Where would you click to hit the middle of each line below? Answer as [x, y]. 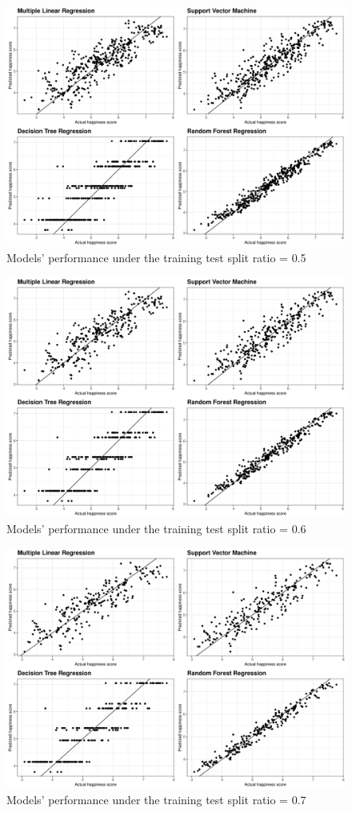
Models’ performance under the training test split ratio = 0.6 [156, 529]
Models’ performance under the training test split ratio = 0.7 [156, 800]
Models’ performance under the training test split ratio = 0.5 [156, 258]
